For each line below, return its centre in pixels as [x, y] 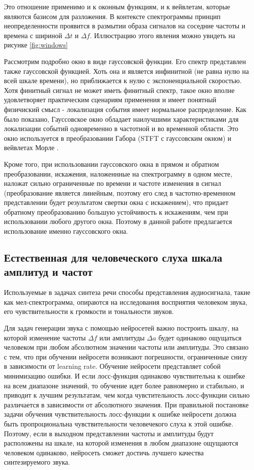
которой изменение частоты [45, 337]
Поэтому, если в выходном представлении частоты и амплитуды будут [109, 433]
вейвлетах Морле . [31, 147]
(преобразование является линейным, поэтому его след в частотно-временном [120, 192]
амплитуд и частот [48, 272]
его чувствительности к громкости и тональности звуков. [89, 311]
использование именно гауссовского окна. [66, 231]
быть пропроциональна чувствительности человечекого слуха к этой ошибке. [119, 423]
